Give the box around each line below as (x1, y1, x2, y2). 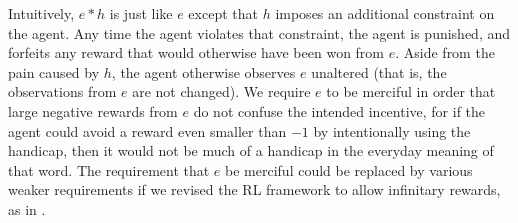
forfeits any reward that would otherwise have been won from (8, 42, 385, 63)
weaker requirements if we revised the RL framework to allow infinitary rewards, (8, 179, 501, 200)
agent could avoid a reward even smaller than (8, 120, 287, 141)
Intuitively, (8, 3, 75, 23)
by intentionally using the (313, 120, 471, 141)
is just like (109, 3, 173, 23)
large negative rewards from (8, 100, 178, 121)
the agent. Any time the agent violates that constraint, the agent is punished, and (8, 22, 511, 43)
